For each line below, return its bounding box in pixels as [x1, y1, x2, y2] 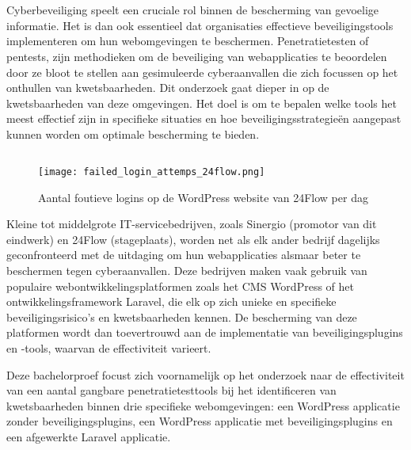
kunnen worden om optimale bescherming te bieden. [6, 125, 260, 142]
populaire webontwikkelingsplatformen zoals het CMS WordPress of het [6, 277, 354, 294]
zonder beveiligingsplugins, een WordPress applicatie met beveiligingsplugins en [6, 413, 393, 429]
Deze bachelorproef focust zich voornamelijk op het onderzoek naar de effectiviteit [6, 366, 405, 383]
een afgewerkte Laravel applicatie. [6, 428, 171, 444]
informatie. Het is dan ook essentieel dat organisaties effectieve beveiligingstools [6, 17, 394, 33]
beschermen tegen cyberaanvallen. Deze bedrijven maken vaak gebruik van [6, 261, 367, 278]
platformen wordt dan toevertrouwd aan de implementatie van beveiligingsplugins [6, 324, 403, 341]
